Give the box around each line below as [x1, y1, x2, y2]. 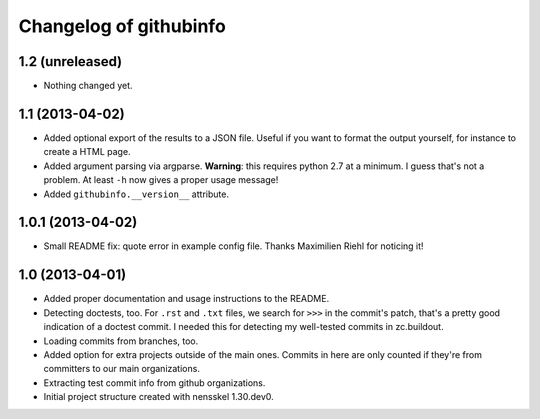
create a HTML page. [43, 146, 131, 158]
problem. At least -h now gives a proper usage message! [43, 174, 279, 186]
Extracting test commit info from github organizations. [43, 376, 266, 389]
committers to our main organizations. [43, 363, 200, 375]
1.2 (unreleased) [18, 53, 123, 70]
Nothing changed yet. [43, 80, 134, 92]
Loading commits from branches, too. [43, 335, 199, 347]
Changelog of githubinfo [18, 15, 227, 37]
